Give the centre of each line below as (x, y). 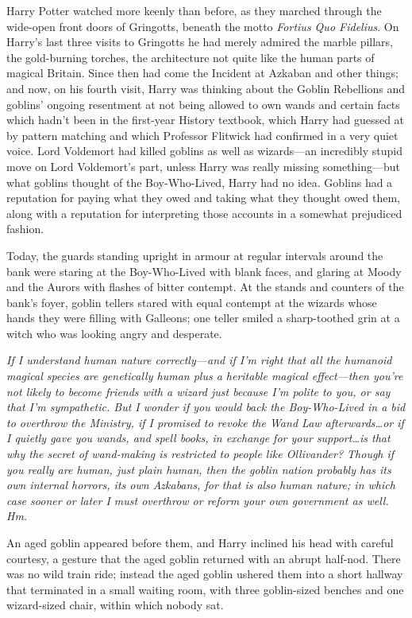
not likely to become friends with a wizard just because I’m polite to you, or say (198, 391)
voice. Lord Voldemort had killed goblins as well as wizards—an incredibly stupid (204, 151)
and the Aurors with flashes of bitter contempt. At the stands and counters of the (205, 287)
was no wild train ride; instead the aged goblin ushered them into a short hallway (205, 574)
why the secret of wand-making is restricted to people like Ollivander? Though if (200, 454)
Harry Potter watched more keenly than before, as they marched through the (194, 10)
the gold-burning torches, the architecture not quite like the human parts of (191, 57)
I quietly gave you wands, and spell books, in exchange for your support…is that (198, 438)
